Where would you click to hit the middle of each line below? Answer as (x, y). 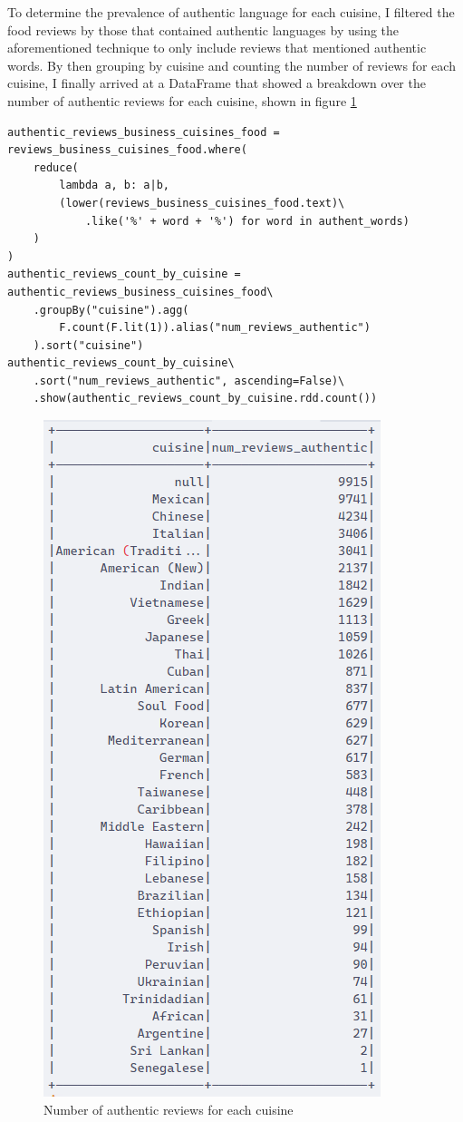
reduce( (56, 167)
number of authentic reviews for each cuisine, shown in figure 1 (182, 100)
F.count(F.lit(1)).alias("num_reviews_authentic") (215, 328)
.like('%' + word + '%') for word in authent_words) (247, 221)
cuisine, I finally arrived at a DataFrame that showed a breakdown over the (217, 83)
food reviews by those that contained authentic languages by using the (203, 29)
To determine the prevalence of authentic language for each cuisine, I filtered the (231, 12)
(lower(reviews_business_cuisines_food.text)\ (202, 203)
